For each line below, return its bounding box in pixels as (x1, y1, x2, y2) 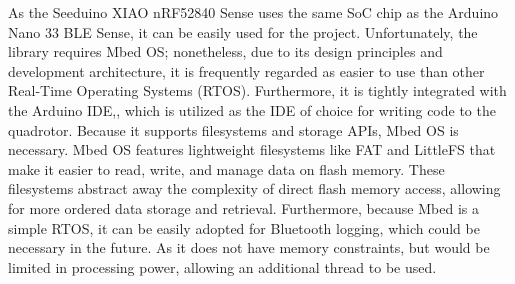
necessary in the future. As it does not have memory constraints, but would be (8, 237, 490, 258)
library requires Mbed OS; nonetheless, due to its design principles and (8, 41, 443, 62)
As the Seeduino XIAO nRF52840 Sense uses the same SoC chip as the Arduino (8, 2, 499, 22)
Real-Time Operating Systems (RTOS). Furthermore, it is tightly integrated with (8, 80, 507, 101)
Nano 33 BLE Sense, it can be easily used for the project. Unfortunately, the (8, 21, 478, 42)
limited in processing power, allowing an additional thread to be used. (8, 256, 437, 277)
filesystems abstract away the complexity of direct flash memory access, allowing (8, 178, 501, 199)
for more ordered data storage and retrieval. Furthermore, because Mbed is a (8, 197, 479, 218)
